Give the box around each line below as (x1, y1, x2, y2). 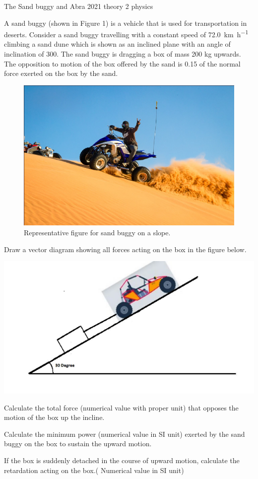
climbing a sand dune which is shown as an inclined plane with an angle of (4, 39, 231, 49)
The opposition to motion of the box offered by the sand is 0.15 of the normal (4, 58, 241, 68)
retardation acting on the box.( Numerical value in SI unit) (4, 465, 184, 475)
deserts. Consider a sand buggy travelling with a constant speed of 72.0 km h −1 (4, 28, 249, 39)
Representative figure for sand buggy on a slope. (24, 227, 171, 238)
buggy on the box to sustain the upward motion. (4, 438, 152, 449)
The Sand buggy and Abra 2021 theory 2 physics (4, 1, 153, 11)
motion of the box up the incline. (4, 412, 105, 422)
